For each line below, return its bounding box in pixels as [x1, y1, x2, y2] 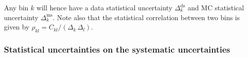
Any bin [4, 2, 29, 12]
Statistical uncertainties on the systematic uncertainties [4, 43, 230, 55]
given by [4, 22, 30, 32]
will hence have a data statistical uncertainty [37, 2, 172, 12]
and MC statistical [187, 2, 244, 12]
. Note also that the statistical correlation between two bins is [52, 12, 240, 22]
